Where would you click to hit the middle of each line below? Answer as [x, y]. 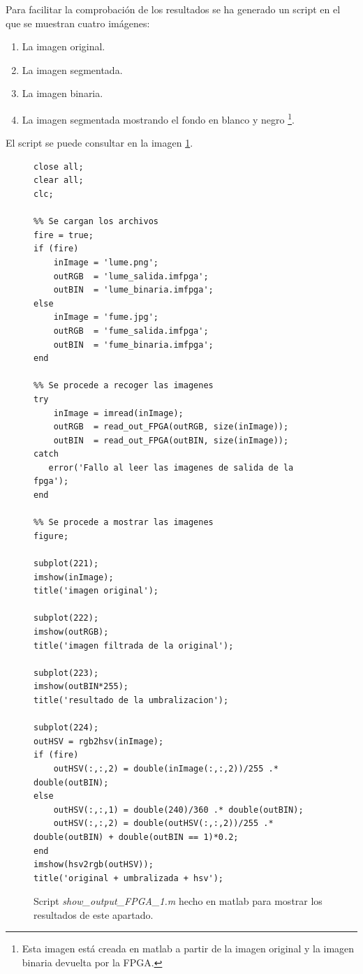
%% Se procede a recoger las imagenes [124, 386]
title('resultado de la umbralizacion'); [131, 700]
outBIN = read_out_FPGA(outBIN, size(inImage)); [171, 440]
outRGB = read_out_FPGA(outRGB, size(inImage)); [171, 427]
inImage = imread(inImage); [118, 413]
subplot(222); [66, 618]
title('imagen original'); [96, 591]
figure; [51, 536]
